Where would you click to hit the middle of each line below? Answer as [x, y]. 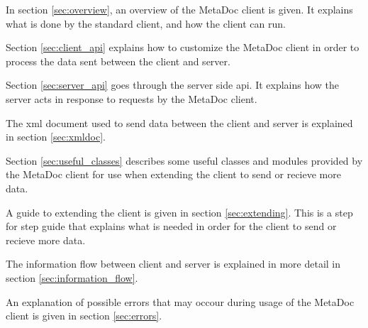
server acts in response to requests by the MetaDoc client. [132, 98]
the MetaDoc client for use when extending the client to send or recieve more [173, 174]
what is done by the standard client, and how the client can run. [146, 23]
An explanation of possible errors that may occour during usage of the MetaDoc [180, 301]
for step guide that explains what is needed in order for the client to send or [171, 226]
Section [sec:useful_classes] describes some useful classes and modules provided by [184, 160]
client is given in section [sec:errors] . [84, 316]
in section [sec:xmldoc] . [56, 137]
